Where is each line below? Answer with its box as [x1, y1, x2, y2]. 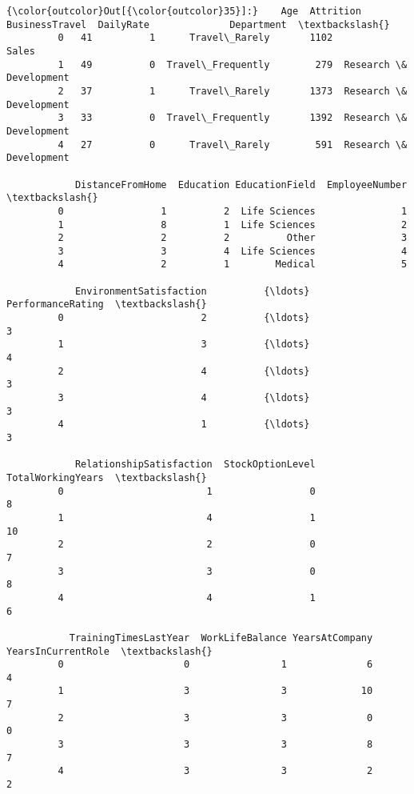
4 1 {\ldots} [58, 419, 310, 431]
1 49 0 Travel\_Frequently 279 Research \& [58, 58, 408, 70]
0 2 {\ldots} [58, 312, 310, 324]
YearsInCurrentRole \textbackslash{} [6, 645, 213, 657]
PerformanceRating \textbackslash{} [6, 299, 207, 311]
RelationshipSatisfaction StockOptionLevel [74, 459, 316, 471]
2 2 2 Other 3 [58, 232, 408, 244]
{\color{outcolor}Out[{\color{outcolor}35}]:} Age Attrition [6, 6, 361, 17]
